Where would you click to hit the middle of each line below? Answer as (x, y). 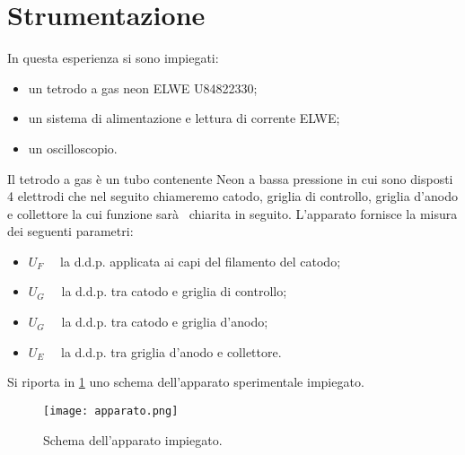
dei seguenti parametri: (70, 231)
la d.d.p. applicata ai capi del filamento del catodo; (201, 261)
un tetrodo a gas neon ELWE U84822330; (143, 87)
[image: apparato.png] (111, 411)
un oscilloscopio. (73, 148)
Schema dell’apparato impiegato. (133, 439)
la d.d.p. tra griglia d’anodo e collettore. (171, 351)
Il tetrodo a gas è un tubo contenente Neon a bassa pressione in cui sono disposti (230, 178)
